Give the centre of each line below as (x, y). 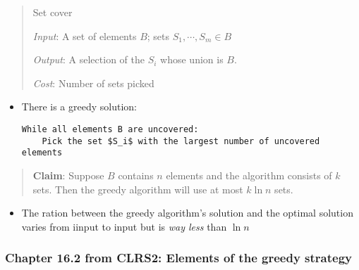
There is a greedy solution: (79, 107)
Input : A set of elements (85, 36)
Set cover (53, 12)
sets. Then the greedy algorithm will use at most (138, 189)
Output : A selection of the (89, 59)
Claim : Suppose (68, 175)
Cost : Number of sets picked (93, 83)
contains (136, 175)
